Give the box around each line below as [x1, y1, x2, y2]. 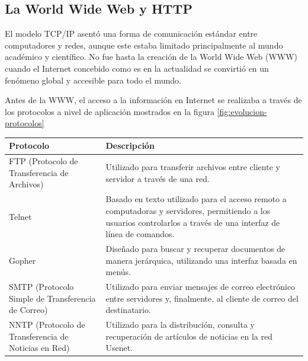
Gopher [9, 254, 36, 266]
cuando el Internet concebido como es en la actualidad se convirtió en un [5, 62, 269, 74]
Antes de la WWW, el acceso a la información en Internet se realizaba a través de [5, 94, 302, 106]
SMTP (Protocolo [9, 280, 74, 292]
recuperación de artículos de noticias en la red [105, 330, 272, 342]
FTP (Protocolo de [9, 155, 78, 167]
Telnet [9, 210, 32, 222]
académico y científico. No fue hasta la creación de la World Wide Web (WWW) [5, 50, 298, 63]
